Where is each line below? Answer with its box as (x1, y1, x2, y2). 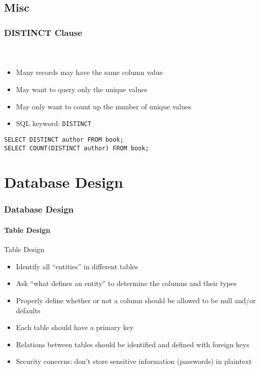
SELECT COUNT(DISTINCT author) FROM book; (4, 144, 149, 152)
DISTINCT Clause (4, 26, 82, 38)
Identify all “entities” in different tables (16, 261, 138, 271)
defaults (16, 305, 40, 315)
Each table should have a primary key (16, 322, 134, 333)
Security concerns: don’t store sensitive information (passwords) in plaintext (16, 356, 252, 366)
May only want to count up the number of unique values (16, 101, 191, 111)
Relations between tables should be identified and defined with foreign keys (16, 339, 249, 349)
